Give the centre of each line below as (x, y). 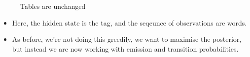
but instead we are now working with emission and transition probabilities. (125, 48)
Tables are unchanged (53, 6)
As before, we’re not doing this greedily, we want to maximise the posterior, (127, 39)
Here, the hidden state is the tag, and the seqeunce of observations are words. (129, 22)
